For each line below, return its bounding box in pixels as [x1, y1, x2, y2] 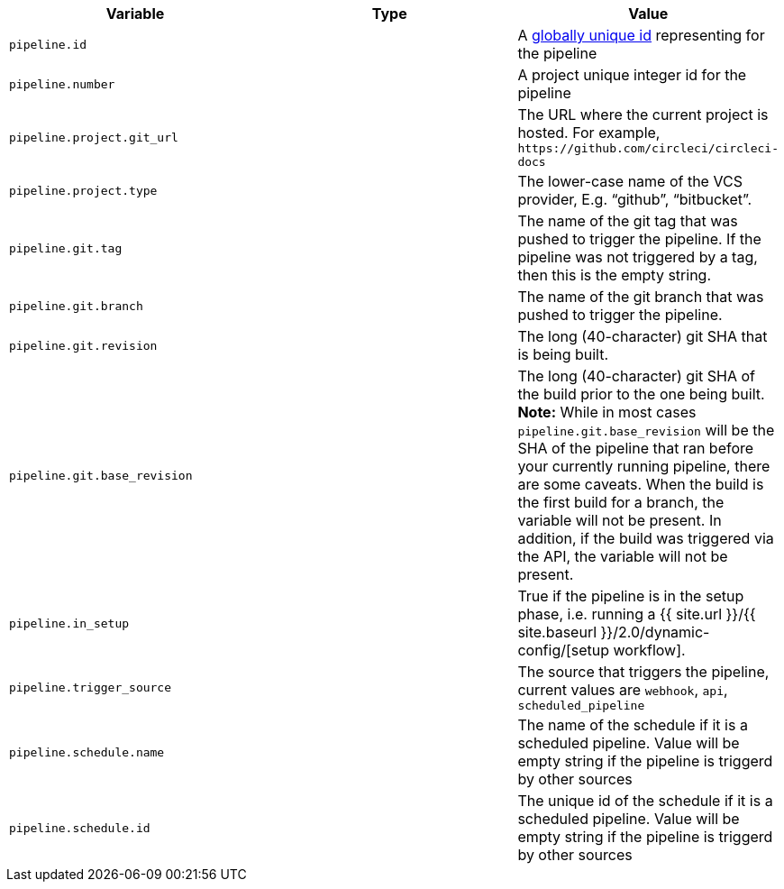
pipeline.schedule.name [9, 745, 165, 759]
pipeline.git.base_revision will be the [517, 421, 775, 439]
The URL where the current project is [517, 105, 769, 124]
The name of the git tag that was [517, 212, 738, 230]
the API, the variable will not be [517, 547, 728, 565]
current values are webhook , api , [517, 681, 728, 699]
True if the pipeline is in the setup [517, 587, 744, 605]
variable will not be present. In [517, 511, 722, 529]
